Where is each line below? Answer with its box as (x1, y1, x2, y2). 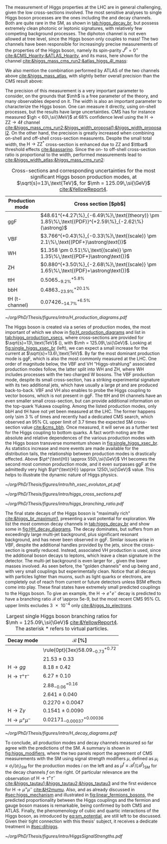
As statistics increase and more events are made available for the (5, 446, 139, 452)
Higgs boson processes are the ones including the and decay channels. (5, 15, 152, 20)
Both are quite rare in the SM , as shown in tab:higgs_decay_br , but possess (5, 20, 159, 26)
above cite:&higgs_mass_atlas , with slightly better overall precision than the (5, 73, 160, 78)
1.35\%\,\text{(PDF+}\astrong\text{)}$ (40, 253, 130, 260)
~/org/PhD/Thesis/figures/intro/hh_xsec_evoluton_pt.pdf (5, 481, 121, 487)
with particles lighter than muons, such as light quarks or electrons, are (5, 574, 151, 580)
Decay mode (7, 637, 38, 644)
